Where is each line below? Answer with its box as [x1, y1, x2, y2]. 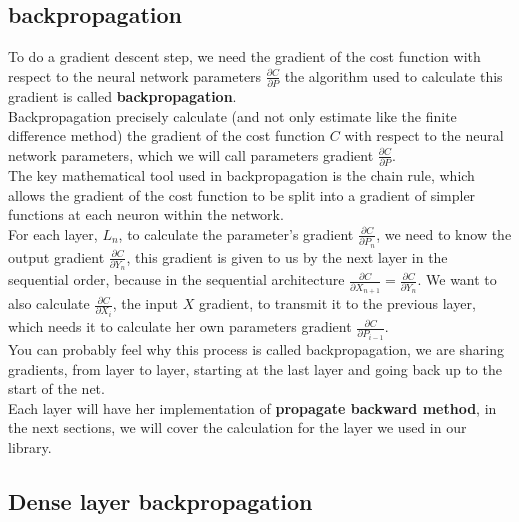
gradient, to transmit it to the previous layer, [198, 293, 476, 314]
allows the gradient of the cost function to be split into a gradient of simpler [8, 184, 476, 205]
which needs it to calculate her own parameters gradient [8, 316, 352, 337]
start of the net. [8, 378, 105, 399]
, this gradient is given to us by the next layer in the [126, 246, 448, 267]
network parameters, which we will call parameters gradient [8, 144, 374, 165]
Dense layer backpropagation [8, 486, 313, 516]
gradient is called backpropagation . [8, 86, 237, 107]
